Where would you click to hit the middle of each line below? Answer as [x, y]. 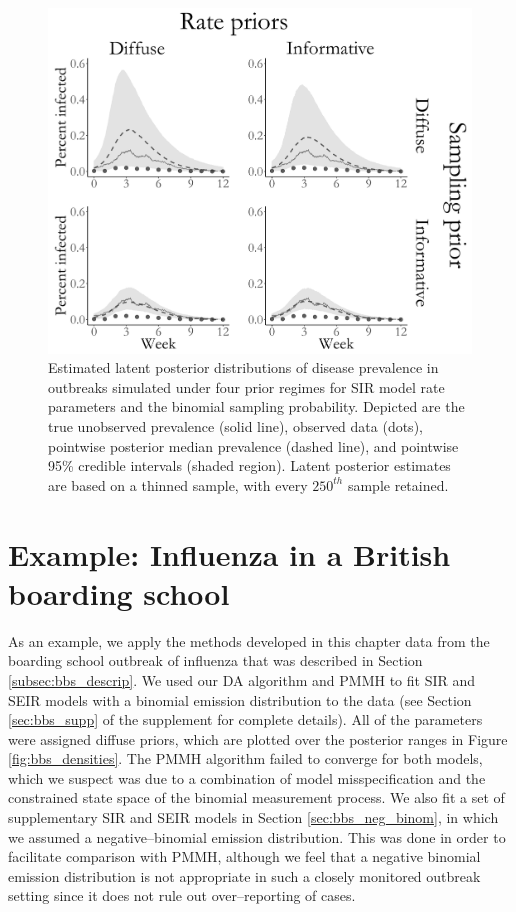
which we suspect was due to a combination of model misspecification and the [247, 777]
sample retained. [398, 484]
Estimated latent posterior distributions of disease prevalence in [243, 367]
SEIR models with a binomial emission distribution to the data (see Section [240, 699]
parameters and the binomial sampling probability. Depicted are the [256, 406]
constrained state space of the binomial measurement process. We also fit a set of [256, 797]
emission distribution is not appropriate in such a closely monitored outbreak [244, 875]
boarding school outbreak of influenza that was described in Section [215, 660]
